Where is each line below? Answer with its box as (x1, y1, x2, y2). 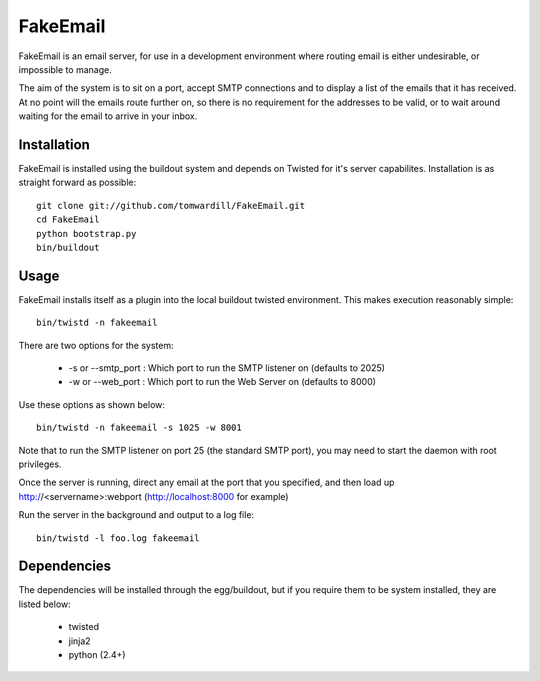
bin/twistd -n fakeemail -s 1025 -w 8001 (36, 422, 242, 434)
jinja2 (68, 635, 91, 647)
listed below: (18, 598, 72, 610)
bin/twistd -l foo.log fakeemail (36, 532, 200, 544)
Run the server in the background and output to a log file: (18, 509, 255, 521)
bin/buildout (36, 241, 100, 253)
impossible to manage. (18, 63, 112, 75)
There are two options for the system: (18, 339, 174, 351)
